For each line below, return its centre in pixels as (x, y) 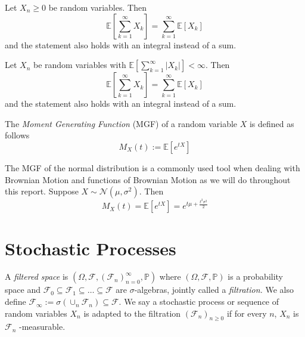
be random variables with (80, 65)
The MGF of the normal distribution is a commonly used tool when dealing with (152, 167)
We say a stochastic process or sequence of (202, 302)
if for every (247, 313)
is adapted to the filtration (132, 313)
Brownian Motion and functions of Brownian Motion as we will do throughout (148, 179)
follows (17, 135)
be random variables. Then (97, 7)
